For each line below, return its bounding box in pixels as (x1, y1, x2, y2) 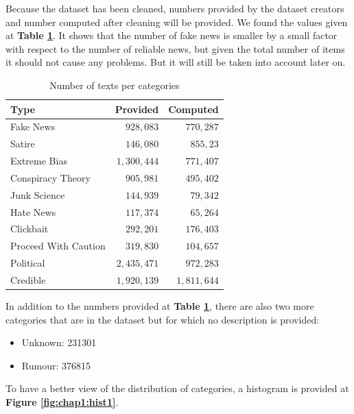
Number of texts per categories (49, 77, 180, 92)
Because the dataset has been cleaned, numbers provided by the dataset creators (5, 1, 344, 15)
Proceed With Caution (10, 239, 106, 253)
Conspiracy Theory (10, 170, 91, 184)
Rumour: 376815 (21, 358, 91, 372)
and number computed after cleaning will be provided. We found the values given (5, 14, 348, 29)
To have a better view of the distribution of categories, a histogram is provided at (5, 381, 349, 395)
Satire (10, 136, 35, 151)
